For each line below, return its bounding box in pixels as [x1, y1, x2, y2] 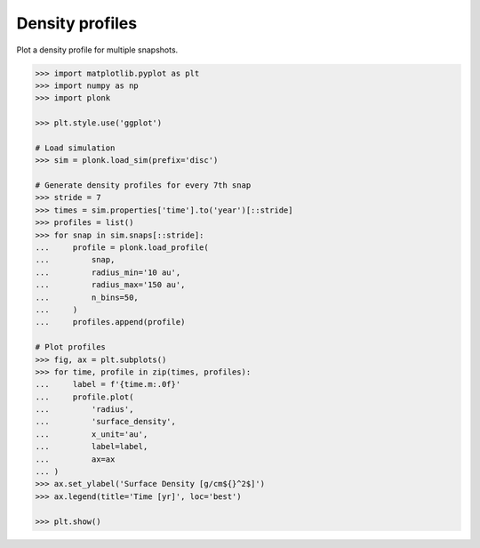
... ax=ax [35, 454, 116, 464]
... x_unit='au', [35, 429, 148, 439]
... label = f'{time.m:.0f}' [35, 379, 181, 390]
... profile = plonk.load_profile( [35, 243, 209, 253]
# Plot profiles [35, 342, 107, 352]
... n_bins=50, [35, 292, 140, 302]
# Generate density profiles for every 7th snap [35, 181, 252, 190]
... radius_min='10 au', [35, 267, 181, 278]
